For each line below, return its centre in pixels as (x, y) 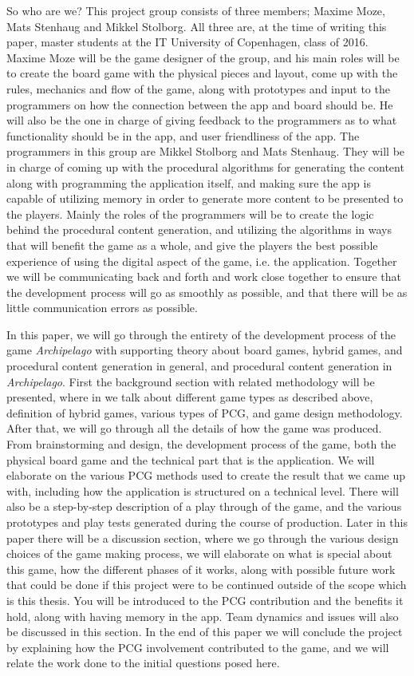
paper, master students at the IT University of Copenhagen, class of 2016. (187, 42)
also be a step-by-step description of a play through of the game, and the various (204, 506)
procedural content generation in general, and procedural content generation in (199, 366)
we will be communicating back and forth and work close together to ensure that (204, 277)
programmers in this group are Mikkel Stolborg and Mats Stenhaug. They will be (206, 151)
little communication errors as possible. (102, 308)
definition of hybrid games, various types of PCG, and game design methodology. (205, 412)
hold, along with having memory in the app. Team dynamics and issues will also (203, 616)
